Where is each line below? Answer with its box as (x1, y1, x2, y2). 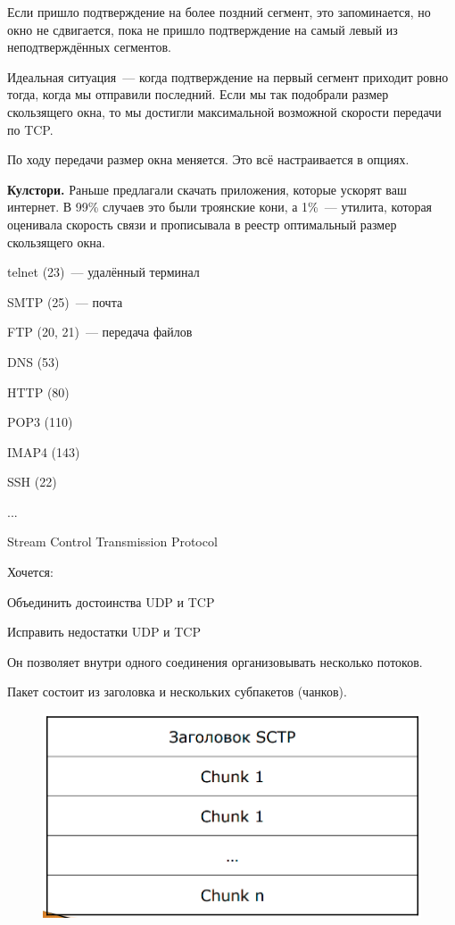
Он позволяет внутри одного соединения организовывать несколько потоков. (7, 652, 423, 671)
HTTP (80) (7, 382, 70, 401)
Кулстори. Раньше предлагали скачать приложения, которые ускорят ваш (7, 179, 407, 198)
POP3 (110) (7, 412, 73, 431)
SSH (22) (7, 472, 57, 491)
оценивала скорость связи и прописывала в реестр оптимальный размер (7, 214, 397, 233)
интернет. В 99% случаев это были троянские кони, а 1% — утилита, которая (7, 197, 433, 216)
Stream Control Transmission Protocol (7, 532, 218, 551)
